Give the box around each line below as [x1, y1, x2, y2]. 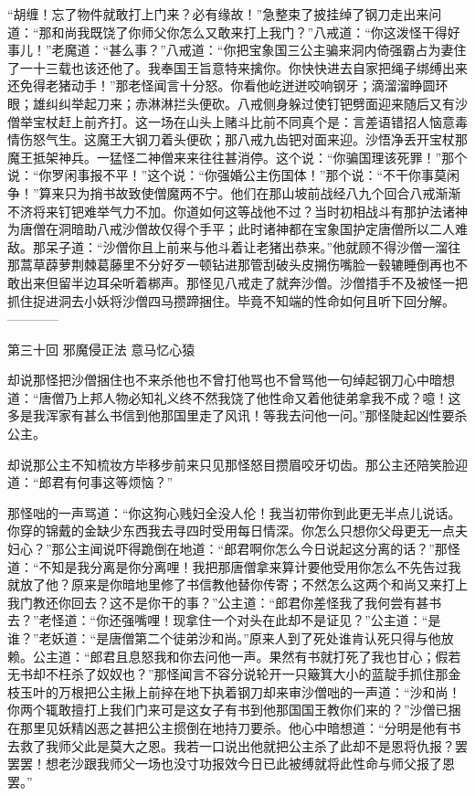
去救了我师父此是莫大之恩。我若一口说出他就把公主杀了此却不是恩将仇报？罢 [7, 736, 468, 755]
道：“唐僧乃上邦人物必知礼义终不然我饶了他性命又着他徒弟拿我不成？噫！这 [7, 387, 461, 407]
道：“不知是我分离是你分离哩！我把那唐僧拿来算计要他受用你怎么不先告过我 [7, 557, 461, 576]
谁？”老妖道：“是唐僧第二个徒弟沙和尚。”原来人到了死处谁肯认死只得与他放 [7, 629, 454, 647]
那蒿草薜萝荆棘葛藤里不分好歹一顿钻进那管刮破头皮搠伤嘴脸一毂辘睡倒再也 [7, 255, 455, 274]
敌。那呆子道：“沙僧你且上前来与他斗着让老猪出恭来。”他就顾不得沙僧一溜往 [7, 237, 461, 256]
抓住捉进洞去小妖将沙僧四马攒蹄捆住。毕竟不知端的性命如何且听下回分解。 [7, 291, 455, 310]
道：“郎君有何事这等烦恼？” [7, 472, 174, 492]
